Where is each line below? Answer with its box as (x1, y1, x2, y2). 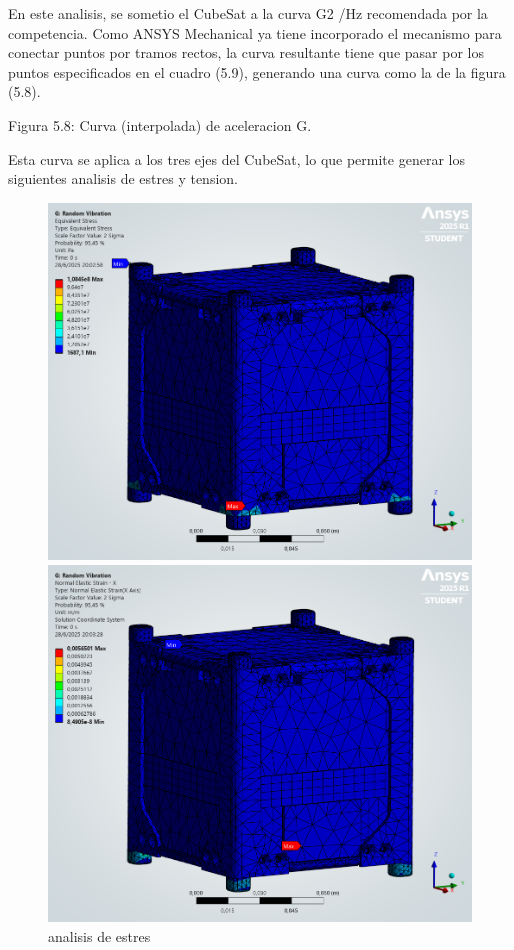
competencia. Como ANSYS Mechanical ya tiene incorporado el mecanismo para (8, 22, 502, 43)
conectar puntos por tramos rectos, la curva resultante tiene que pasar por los (8, 42, 484, 63)
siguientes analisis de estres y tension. (8, 168, 238, 189)
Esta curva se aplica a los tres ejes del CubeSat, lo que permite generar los (8, 148, 465, 169)
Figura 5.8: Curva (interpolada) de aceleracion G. (8, 114, 312, 135)
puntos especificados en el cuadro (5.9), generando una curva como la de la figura (8, 61, 506, 82)
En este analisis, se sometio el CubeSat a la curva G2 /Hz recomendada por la (8, 3, 488, 23)
